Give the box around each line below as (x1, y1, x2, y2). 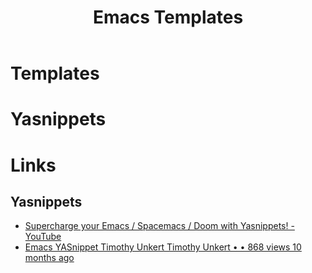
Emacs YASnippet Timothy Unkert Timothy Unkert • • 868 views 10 (24, 241, 302, 253)
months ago (24, 252, 75, 264)
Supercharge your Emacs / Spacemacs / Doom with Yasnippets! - (24, 220, 295, 232)
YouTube (24, 231, 62, 243)
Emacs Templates (92, 6, 244, 29)
